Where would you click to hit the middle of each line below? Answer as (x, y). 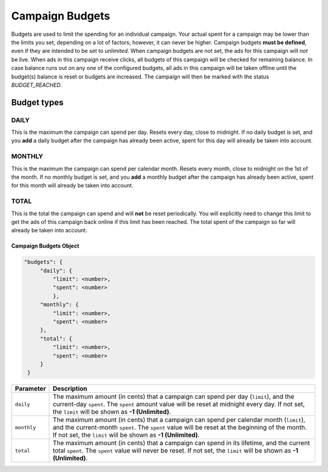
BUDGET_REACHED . (37, 85)
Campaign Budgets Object (45, 246)
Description (70, 389)
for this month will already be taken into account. (72, 186)
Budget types (37, 102)
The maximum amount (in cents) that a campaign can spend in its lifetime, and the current (181, 443)
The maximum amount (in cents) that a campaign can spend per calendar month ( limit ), (179, 420)
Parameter (30, 389)
